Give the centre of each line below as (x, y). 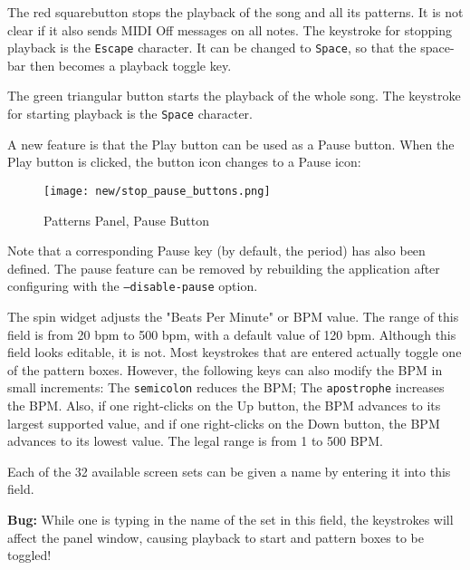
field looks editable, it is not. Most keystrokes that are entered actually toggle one (235, 352)
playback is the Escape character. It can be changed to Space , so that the (212, 48)
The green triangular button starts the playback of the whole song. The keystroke (234, 96)
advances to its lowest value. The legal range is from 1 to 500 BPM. (195, 441)
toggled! (29, 555)
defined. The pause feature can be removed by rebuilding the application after (224, 268)
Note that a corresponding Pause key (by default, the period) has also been (216, 251)
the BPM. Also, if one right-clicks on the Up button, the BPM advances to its (224, 405)
